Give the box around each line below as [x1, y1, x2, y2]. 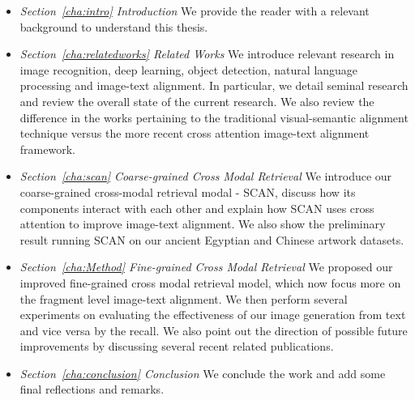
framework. [19, 140, 75, 157]
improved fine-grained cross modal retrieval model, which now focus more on [19, 274, 401, 291]
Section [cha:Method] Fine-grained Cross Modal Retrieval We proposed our [19, 258, 393, 275]
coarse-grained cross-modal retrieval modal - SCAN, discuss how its [19, 183, 356, 200]
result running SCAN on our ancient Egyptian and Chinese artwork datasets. [19, 231, 404, 248]
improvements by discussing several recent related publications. [19, 338, 334, 355]
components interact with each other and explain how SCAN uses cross [19, 199, 374, 216]
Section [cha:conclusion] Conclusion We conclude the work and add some [19, 364, 386, 381]
